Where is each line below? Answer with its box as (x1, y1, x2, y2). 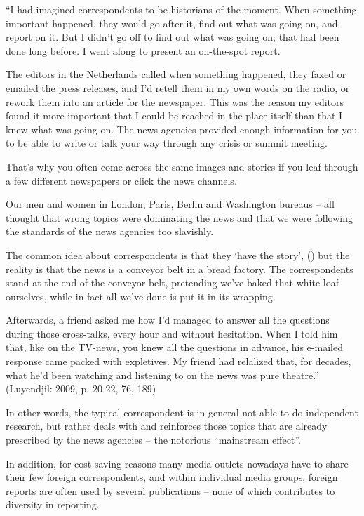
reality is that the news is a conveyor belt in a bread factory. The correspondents (6, 261, 353, 276)
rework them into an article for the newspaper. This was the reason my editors (6, 94, 344, 109)
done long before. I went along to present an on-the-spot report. (6, 43, 281, 58)
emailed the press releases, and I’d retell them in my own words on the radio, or (6, 80, 350, 95)
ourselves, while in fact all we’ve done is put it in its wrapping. (6, 289, 276, 303)
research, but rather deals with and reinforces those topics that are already (6, 418, 328, 433)
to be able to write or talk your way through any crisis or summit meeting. (6, 135, 328, 150)
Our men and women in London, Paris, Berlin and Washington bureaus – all (6, 197, 335, 211)
